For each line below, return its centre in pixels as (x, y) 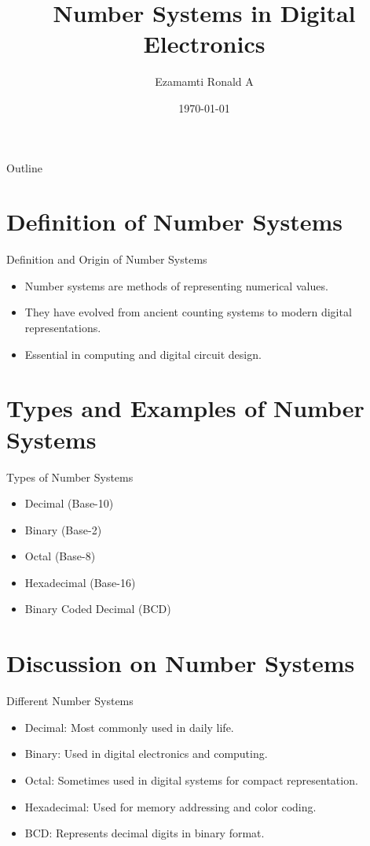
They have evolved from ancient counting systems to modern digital (188, 312)
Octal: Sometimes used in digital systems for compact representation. (191, 780)
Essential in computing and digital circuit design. (143, 354)
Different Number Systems (70, 701)
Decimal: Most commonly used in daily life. (129, 727)
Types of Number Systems (70, 477)
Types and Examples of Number (185, 408)
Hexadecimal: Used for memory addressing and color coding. (170, 806)
